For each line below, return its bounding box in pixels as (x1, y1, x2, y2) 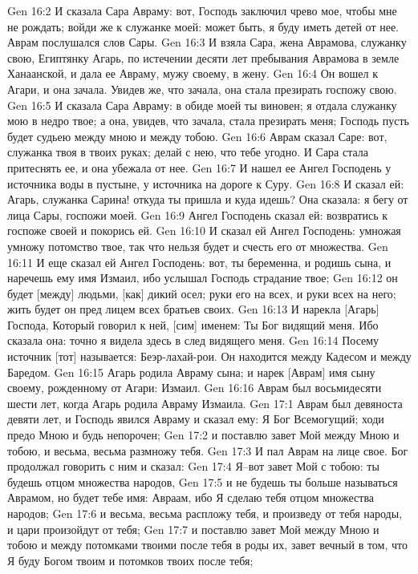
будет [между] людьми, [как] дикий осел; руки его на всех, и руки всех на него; (7, 285, 396, 301)
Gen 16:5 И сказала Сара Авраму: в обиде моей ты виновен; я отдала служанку (7, 96, 397, 113)
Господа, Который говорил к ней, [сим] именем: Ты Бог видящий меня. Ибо (7, 316, 379, 333)
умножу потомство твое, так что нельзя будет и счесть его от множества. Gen (7, 237, 388, 254)
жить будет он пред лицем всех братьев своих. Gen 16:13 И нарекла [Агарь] (7, 301, 379, 317)
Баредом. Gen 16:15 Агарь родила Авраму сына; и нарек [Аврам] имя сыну (7, 363, 375, 380)
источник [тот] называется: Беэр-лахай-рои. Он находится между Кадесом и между (7, 348, 412, 365)
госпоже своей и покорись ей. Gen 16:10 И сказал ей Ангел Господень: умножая (7, 222, 401, 239)
